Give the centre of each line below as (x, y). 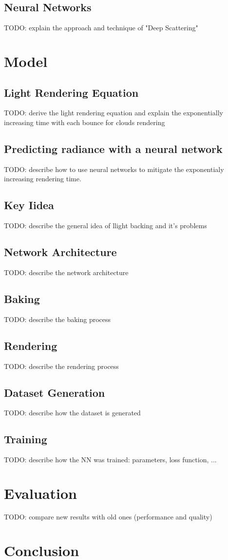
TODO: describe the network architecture (66, 272)
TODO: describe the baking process (57, 319)
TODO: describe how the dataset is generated (72, 413)
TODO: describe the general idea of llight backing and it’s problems (105, 226)
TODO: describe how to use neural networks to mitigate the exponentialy (114, 169)
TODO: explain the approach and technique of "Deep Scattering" (101, 28)
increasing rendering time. (43, 179)
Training (26, 439)
